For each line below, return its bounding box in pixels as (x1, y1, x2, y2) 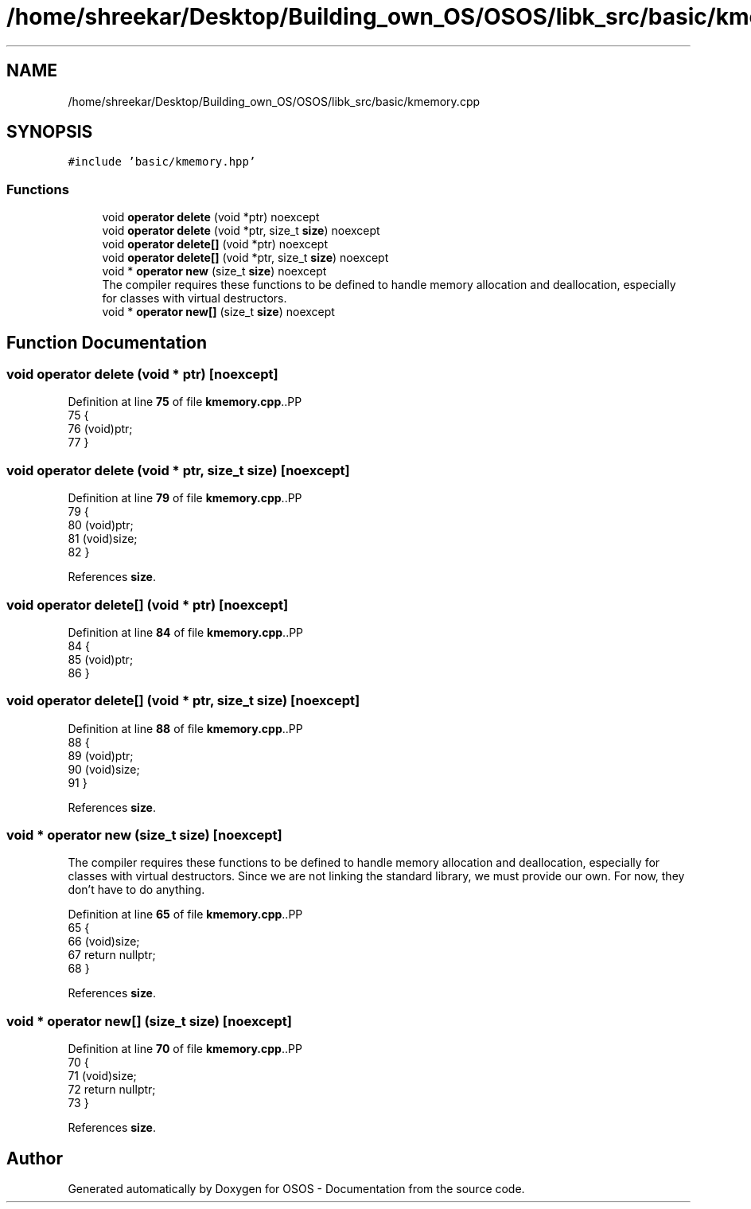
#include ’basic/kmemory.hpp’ (68, 155, 256, 169)
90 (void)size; (68, 762, 140, 776)
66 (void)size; (68, 934, 140, 949)
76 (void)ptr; (68, 422, 133, 436)
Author (6, 1148, 63, 1168)
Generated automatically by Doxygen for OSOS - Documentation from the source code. (68, 1182, 525, 1195)
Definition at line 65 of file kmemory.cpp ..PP (68, 907, 303, 922)
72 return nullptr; (68, 1082, 156, 1097)
